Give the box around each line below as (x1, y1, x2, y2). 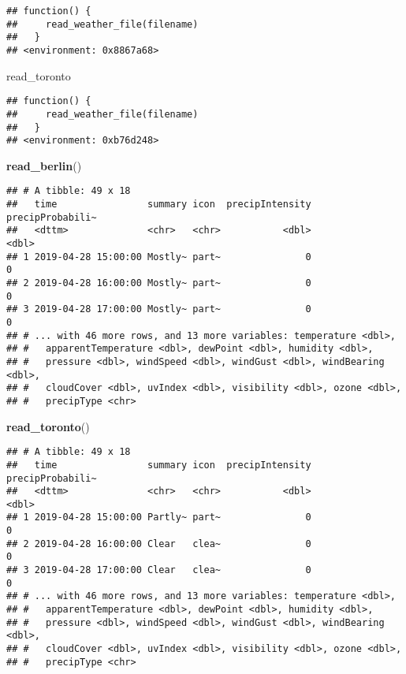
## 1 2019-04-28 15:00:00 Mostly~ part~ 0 (6, 251, 311, 263)
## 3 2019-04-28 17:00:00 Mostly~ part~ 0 (6, 303, 311, 315)
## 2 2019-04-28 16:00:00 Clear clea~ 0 (6, 538, 311, 549)
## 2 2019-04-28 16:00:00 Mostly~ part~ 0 (6, 277, 311, 289)
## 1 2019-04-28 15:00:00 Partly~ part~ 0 (6, 512, 311, 523)
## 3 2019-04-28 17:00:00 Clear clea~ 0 (6, 564, 311, 576)
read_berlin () (6, 157, 82, 173)
